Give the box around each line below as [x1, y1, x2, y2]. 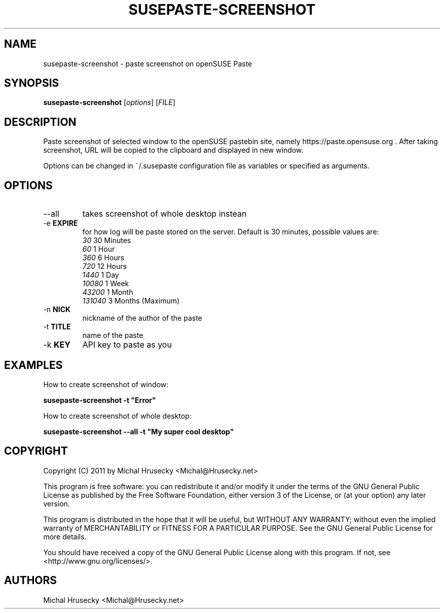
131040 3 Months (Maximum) [82, 296, 180, 305]
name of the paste [82, 331, 143, 340]
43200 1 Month [82, 288, 133, 297]
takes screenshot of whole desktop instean [82, 209, 247, 219]
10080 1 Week [82, 279, 129, 288]
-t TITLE [43, 322, 71, 331]
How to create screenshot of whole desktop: [43, 411, 192, 420]
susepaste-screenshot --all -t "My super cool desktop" [43, 427, 234, 436]
